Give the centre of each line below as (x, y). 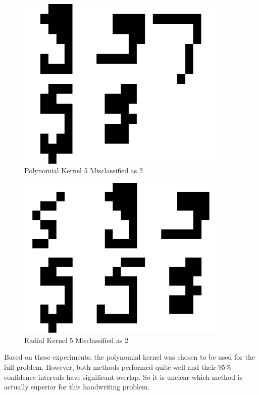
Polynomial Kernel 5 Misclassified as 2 (84, 170)
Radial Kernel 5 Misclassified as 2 (76, 340)
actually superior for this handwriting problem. (77, 387)
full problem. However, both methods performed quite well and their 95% (118, 366)
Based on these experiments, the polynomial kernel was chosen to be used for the (129, 357)
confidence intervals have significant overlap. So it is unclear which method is (123, 377)
